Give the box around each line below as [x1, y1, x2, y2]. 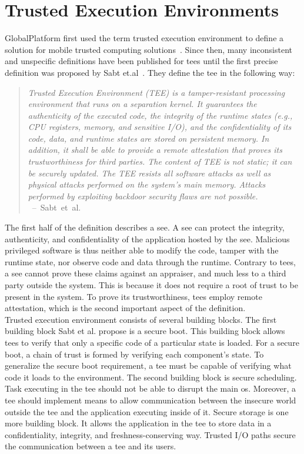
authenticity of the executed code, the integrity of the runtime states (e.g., [28, 109, 293, 121]
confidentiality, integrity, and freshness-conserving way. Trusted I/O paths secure [5, 428, 296, 440]
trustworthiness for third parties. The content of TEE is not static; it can [28, 155, 292, 168]
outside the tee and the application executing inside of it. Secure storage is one [5, 405, 289, 418]
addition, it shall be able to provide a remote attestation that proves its [28, 143, 282, 156]
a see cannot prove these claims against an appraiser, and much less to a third [5, 267, 286, 279]
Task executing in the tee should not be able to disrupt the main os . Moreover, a [5, 382, 296, 395]
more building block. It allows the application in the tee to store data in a [5, 417, 272, 429]
